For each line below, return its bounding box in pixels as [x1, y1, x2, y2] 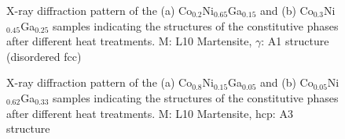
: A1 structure [261, 33, 329, 49]
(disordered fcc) [6, 48, 82, 64]
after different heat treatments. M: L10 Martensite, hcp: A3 [6, 105, 293, 121]
